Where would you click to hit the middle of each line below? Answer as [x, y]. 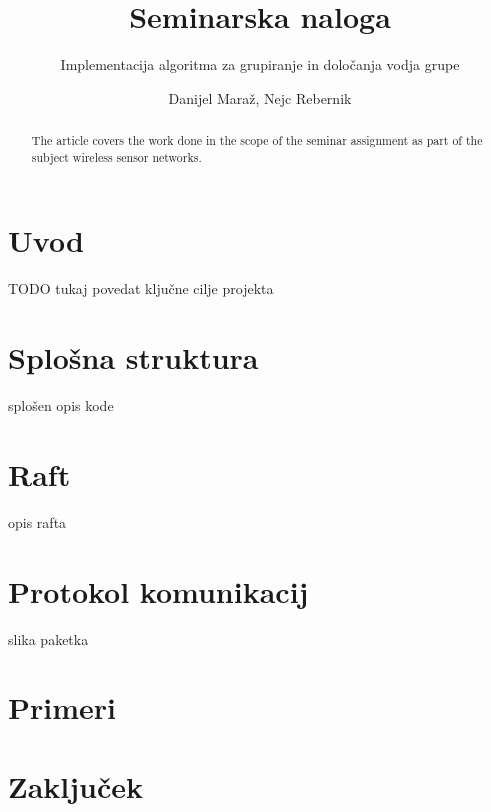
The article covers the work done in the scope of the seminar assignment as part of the [257, 140]
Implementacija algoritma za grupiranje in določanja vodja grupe [260, 64]
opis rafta [37, 521]
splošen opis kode [61, 405]
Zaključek [76, 785]
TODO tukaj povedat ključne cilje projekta [141, 288]
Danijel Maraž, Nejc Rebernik [260, 97]
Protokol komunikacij [158, 590]
